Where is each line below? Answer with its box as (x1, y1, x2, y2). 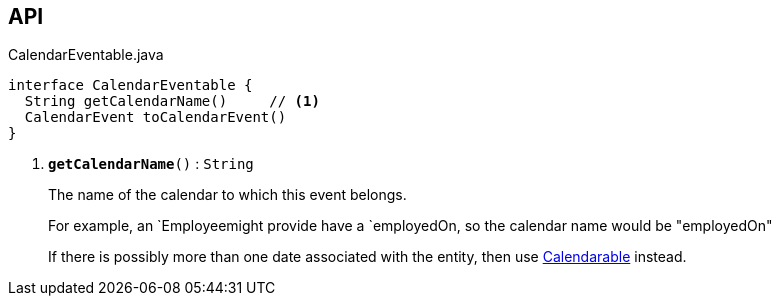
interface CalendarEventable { (8, 77, 253, 94)
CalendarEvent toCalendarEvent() (24, 109, 287, 126)
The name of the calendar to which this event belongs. (48, 186, 407, 204)
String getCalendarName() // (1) (24, 93, 320, 110)
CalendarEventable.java (8, 46, 164, 64)
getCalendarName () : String (48, 155, 254, 173)
